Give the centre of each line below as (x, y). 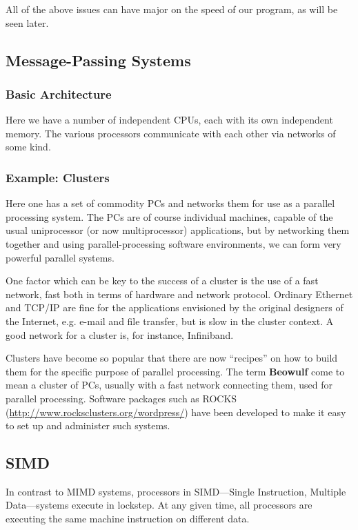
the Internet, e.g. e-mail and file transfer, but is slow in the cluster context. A (170, 321)
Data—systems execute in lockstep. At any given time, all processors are (159, 505)
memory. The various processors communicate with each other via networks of (171, 133)
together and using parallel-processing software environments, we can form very (173, 243)
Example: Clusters (58, 177)
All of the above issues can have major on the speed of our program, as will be (172, 9)
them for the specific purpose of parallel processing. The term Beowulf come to (175, 371)
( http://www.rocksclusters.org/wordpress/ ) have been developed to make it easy (176, 412)
